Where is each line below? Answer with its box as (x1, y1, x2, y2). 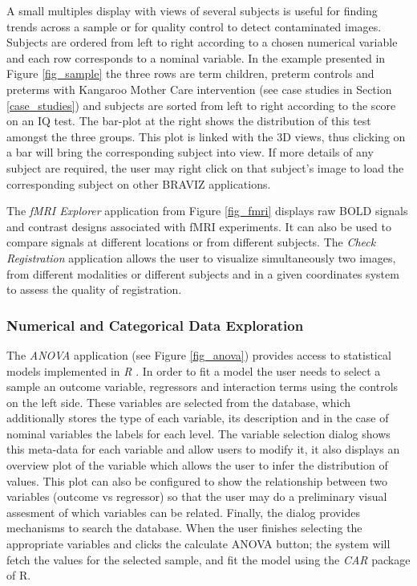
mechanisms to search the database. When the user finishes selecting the (6, 519, 362, 536)
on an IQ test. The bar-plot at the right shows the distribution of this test (6, 112, 371, 129)
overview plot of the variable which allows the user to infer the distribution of (6, 457, 388, 474)
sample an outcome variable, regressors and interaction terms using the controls (6, 378, 399, 395)
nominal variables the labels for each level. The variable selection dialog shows (6, 425, 391, 442)
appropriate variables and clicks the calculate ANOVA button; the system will (6, 535, 391, 552)
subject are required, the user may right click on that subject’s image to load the (6, 159, 404, 176)
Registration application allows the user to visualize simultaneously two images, (6, 249, 396, 266)
